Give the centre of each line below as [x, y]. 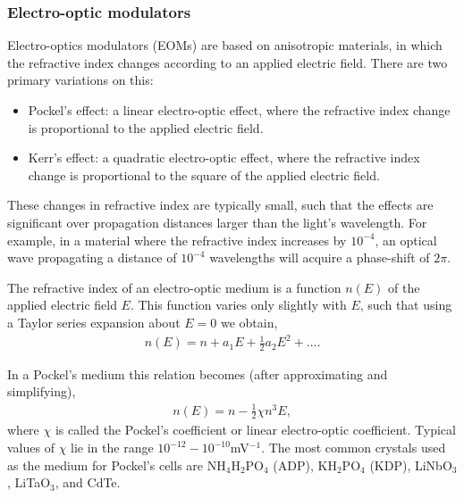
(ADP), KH [305, 465]
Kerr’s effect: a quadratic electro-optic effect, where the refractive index [224, 158]
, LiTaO [29, 482]
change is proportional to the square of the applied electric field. [204, 174]
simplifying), [42, 391]
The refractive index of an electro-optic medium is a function [174, 287]
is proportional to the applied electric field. [146, 127]
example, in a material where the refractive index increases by [177, 240]
